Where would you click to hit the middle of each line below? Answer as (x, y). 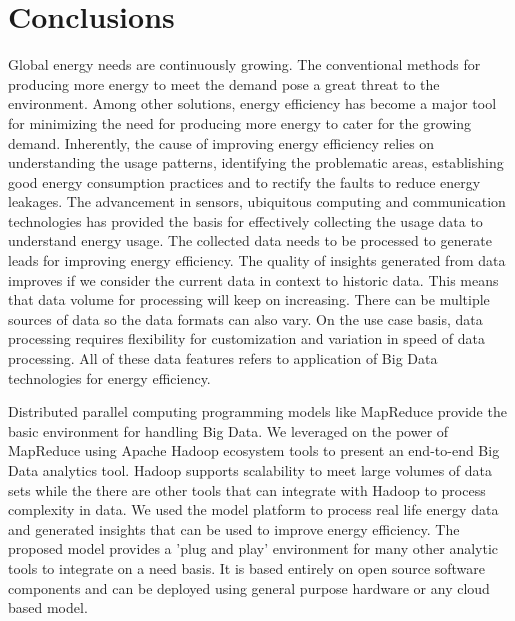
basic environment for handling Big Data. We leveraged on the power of (228, 430)
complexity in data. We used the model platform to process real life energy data (253, 509)
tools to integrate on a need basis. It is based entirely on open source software (247, 567)
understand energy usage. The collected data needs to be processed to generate (250, 240)
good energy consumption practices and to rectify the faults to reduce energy (244, 181)
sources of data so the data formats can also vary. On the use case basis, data (245, 318)
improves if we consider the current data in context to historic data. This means (253, 279)
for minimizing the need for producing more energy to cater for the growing (240, 122)
